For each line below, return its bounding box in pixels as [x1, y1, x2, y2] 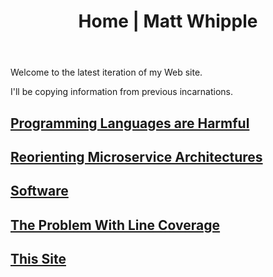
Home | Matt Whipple [78, 10, 258, 33]
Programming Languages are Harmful [10, 115, 250, 132]
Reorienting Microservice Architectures [10, 148, 263, 165]
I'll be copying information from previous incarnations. [10, 86, 234, 98]
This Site [10, 251, 67, 268]
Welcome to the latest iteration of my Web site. [10, 66, 203, 79]
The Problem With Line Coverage [10, 216, 221, 234]
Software [10, 183, 69, 200]
